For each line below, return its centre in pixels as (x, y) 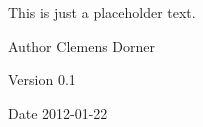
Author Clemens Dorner (82, 45)
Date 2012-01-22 (58, 112)
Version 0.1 (42, 79)
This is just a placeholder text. (102, 12)
